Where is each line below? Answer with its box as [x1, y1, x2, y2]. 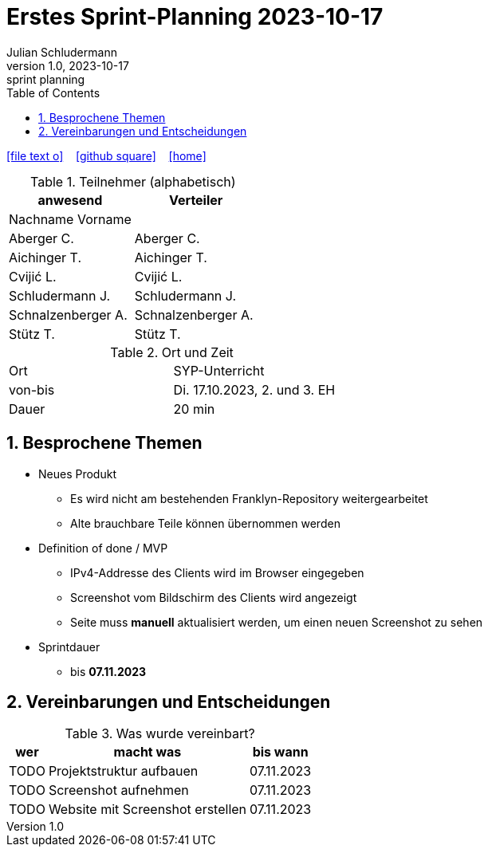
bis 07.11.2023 [70, 664, 147, 678]
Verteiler [169, 191, 223, 208]
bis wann [252, 744, 309, 761]
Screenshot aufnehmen [48, 782, 189, 799]
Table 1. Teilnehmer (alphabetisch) [30, 173, 236, 190]
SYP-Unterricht [173, 362, 265, 379]
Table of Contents [6, 85, 100, 100]
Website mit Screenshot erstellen [48, 801, 247, 818]
